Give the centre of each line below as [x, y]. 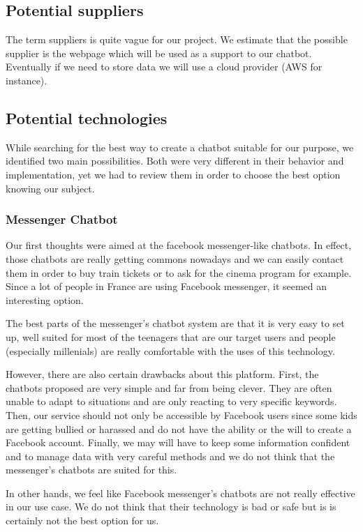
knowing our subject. [50, 188]
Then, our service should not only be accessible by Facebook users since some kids [181, 415]
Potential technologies [87, 117]
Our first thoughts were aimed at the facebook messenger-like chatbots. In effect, [179, 245]
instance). [27, 80]
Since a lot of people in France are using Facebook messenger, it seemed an [166, 286]
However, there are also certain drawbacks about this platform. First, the [162, 374]
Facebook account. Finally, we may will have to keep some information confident [178, 442]
